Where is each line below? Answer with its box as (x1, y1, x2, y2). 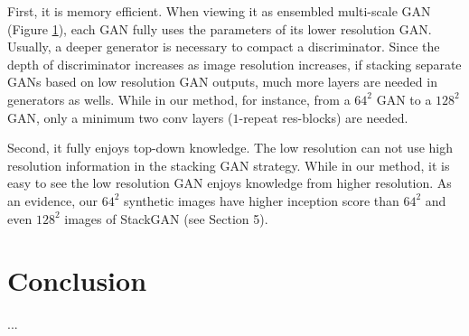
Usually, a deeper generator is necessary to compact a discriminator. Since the (7, 37, 440, 56)
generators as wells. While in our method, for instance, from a (7, 89, 351, 108)
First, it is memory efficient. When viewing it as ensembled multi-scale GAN (7, 2, 431, 20)
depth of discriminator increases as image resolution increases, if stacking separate (7, 54, 462, 73)
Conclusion (7, 262, 147, 299)
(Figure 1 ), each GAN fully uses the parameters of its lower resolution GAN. (7, 19, 432, 38)
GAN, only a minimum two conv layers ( (7, 107, 233, 126)
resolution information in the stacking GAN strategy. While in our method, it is (7, 155, 450, 174)
